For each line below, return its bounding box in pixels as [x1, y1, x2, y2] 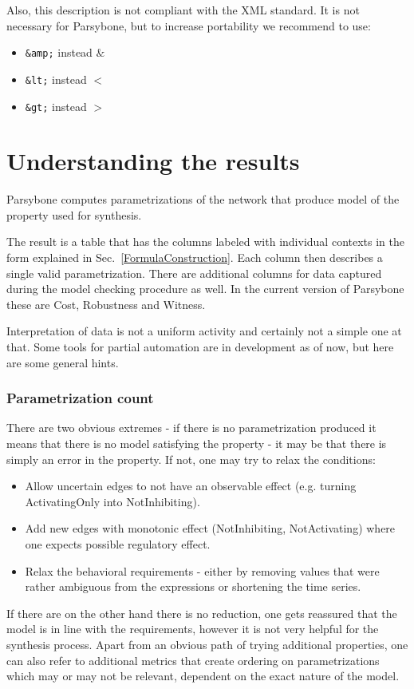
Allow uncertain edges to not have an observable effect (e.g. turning [25, 477, 357, 494]
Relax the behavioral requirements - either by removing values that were [25, 562, 380, 579]
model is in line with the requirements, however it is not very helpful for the [6, 620, 379, 637]
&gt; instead [25, 97, 87, 114]
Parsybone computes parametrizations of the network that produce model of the [6, 191, 400, 208]
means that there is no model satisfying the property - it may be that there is [6, 435, 387, 452]
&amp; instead [25, 44, 93, 61]
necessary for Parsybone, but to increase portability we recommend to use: [6, 17, 371, 34]
